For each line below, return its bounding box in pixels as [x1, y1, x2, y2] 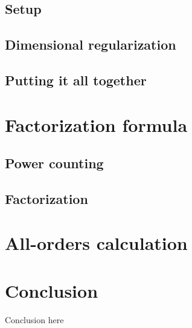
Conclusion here [5, 313, 64, 326]
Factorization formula [5, 112, 188, 137]
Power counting [5, 154, 104, 172]
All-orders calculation [5, 231, 188, 255]
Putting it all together [5, 70, 147, 89]
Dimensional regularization [5, 35, 176, 54]
